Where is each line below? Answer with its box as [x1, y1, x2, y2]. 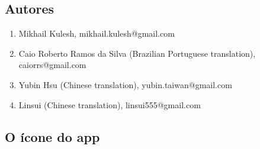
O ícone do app [5, 127, 100, 145]
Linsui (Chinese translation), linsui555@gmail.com [18, 98, 201, 111]
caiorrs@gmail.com [18, 59, 86, 71]
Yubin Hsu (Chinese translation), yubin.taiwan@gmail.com [18, 78, 232, 90]
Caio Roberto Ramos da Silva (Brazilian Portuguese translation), [18, 47, 256, 59]
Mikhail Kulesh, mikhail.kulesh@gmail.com [18, 27, 175, 40]
